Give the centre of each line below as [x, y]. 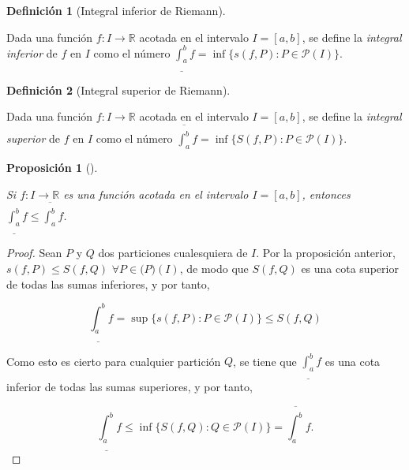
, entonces [326, 194]
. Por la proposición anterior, [326, 253]
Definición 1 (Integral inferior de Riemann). [116, 10]
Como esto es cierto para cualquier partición [114, 361]
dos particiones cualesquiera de [173, 253]
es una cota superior [350, 268]
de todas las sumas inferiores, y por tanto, [108, 283]
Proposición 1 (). [52, 167]
